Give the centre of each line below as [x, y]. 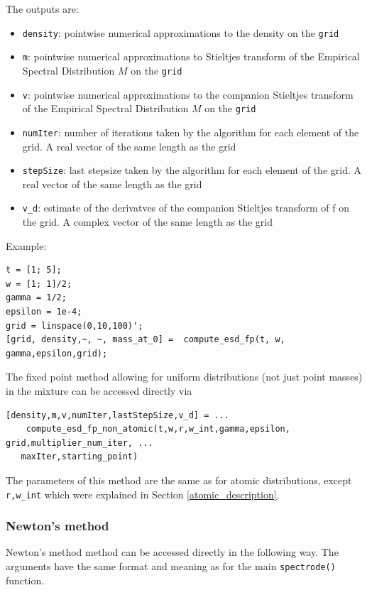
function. [25, 580]
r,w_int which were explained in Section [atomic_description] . [143, 494]
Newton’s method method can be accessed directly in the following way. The [172, 552]
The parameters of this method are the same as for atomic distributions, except [179, 480]
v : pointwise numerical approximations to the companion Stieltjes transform [188, 94]
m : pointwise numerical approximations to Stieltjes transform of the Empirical [191, 56]
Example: [26, 245]
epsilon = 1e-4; [44, 312]
